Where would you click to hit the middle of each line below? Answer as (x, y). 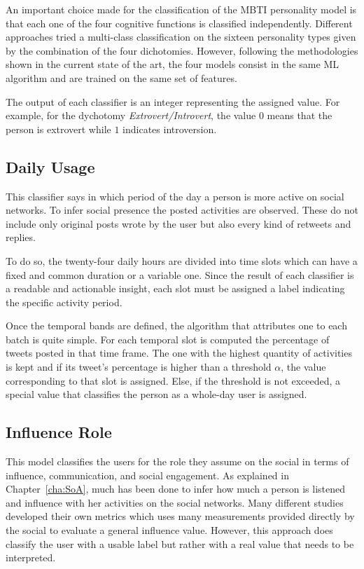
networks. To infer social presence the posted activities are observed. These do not (182, 210)
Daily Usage (50, 166)
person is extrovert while (58, 129)
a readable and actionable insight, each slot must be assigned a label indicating (175, 288)
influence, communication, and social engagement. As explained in (147, 475)
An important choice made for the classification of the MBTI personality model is (181, 9)
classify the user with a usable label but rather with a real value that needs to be (180, 543)
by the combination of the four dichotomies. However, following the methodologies (182, 50)
